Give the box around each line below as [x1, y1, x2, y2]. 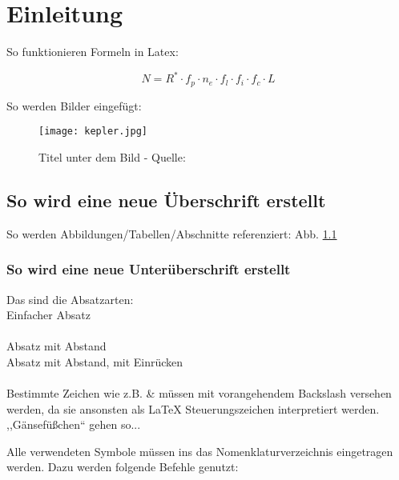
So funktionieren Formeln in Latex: [6, 43, 179, 60]
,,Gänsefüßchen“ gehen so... [6, 416, 141, 433]
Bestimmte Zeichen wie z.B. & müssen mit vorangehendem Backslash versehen [6, 385, 392, 402]
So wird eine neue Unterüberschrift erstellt [6, 259, 291, 279]
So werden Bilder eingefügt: [6, 97, 142, 114]
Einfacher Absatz [6, 306, 91, 323]
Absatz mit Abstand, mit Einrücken [6, 353, 183, 370]
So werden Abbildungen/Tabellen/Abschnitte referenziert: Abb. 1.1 [6, 225, 337, 242]
